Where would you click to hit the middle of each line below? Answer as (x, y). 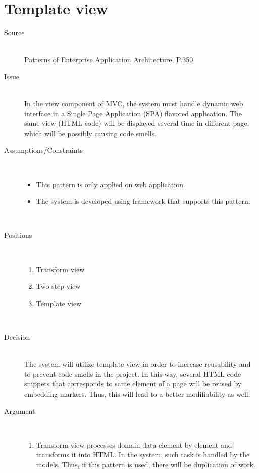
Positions (18, 235)
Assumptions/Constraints (43, 150)
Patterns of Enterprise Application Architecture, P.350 (109, 59)
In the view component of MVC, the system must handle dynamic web (134, 103)
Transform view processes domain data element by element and (134, 444)
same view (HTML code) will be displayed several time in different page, (137, 123)
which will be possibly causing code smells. (91, 133)
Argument (20, 411)
